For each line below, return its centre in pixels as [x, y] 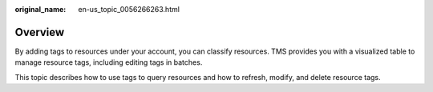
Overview [40, 32]
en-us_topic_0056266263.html [129, 9]
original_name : [40, 9]
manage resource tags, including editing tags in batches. [109, 62]
